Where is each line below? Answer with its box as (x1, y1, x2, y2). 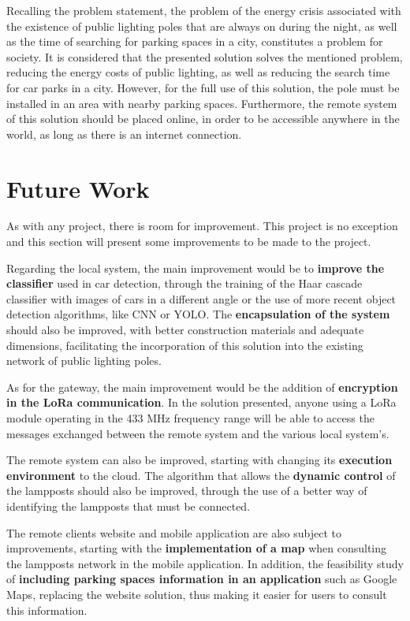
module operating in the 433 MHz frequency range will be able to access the (6, 410, 375, 426)
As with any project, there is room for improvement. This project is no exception (6, 218, 398, 234)
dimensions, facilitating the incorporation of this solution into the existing (6, 337, 363, 353)
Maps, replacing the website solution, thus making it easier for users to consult (6, 586, 387, 602)
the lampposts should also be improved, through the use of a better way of (6, 482, 367, 499)
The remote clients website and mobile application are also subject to (6, 524, 342, 541)
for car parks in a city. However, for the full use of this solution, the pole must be (6, 79, 400, 95)
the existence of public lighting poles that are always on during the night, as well (6, 17, 397, 34)
